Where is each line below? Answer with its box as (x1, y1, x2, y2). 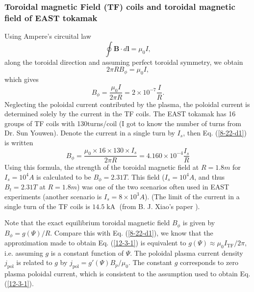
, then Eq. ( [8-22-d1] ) (183, 128, 247, 138)
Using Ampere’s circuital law (4, 31, 91, 41)
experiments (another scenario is (4, 191, 102, 201)
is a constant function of (51, 247, 124, 258)
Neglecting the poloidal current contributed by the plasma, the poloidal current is (4, 99, 250, 109)
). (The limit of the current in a (144, 191, 240, 201)
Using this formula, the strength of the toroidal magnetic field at (4, 162, 199, 172)
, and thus (194, 171, 225, 182)
